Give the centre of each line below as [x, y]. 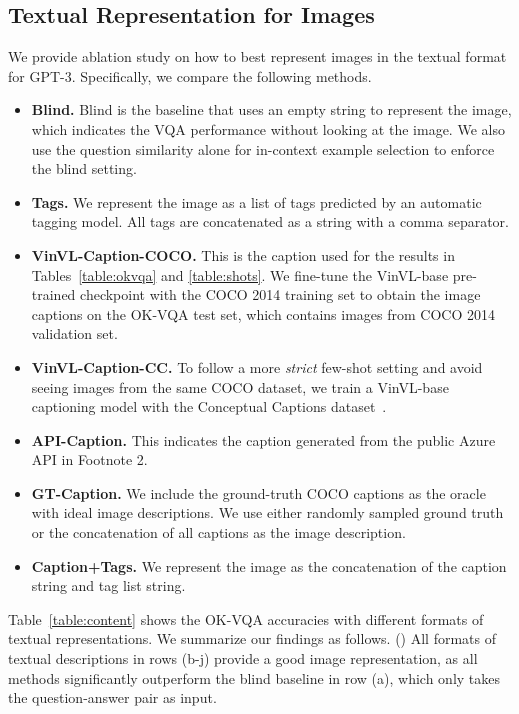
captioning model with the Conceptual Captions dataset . [209, 406]
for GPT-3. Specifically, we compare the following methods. [190, 75]
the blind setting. [84, 168]
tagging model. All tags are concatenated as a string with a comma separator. [270, 221]
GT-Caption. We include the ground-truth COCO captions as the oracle [258, 492]
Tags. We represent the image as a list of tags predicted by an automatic [256, 201]
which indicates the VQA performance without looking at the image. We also [268, 128]
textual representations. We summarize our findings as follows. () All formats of [252, 638]
